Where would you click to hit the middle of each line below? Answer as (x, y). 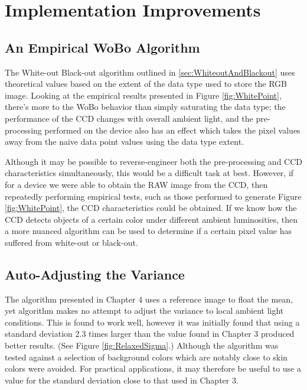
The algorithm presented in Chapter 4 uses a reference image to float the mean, (149, 299)
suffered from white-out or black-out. (71, 242)
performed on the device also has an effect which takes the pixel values (172, 130)
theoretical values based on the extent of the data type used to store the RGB (146, 84)
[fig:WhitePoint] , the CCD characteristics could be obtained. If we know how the (151, 208)
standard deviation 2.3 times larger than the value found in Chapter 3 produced (150, 334)
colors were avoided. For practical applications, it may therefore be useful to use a (153, 368)
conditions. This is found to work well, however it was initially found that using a (152, 322)
